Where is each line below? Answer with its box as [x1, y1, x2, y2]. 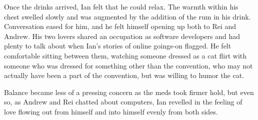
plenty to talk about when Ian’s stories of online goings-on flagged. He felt [4, 40, 231, 51]
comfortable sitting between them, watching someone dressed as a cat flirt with [4, 50, 247, 60]
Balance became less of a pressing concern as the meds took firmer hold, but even [4, 86, 254, 97]
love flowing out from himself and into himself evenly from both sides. [4, 106, 218, 116]
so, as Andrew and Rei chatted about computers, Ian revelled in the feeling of [4, 96, 242, 107]
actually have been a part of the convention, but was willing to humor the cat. [4, 70, 244, 80]
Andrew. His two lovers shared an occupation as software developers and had [4, 30, 240, 41]
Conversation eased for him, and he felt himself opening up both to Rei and [4, 21, 236, 31]
